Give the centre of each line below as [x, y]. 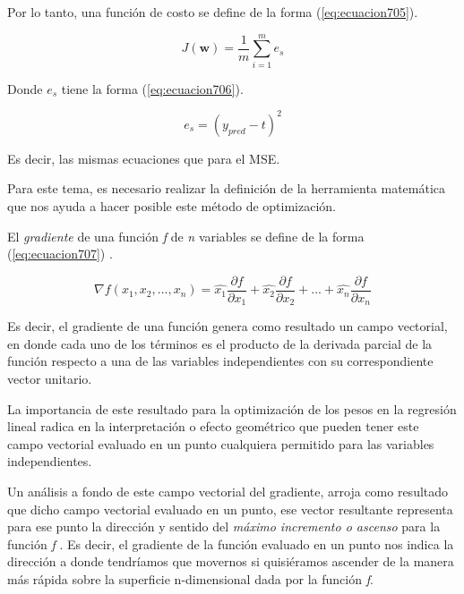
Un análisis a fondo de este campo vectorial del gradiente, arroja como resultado [228, 492]
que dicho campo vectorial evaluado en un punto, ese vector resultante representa [230, 509]
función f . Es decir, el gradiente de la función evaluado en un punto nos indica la [231, 543]
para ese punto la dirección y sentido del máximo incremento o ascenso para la [224, 526]
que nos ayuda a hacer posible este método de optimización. [172, 206]
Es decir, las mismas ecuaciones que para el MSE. [144, 158]
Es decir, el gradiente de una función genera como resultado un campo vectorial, [228, 326]
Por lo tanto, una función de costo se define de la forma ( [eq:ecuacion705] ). [213, 12]
